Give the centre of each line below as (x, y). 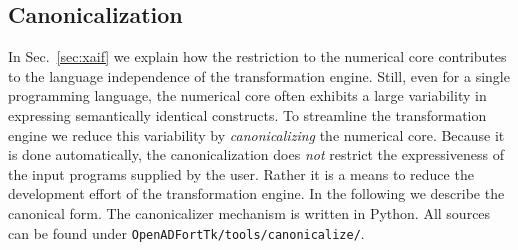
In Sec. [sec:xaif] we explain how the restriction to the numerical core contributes (257, 56)
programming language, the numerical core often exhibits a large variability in (247, 95)
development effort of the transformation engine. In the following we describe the (256, 193)
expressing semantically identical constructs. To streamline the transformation (247, 114)
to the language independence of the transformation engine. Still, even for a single (259, 75)
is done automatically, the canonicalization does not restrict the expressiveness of (256, 154)
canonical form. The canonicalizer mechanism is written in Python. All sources (249, 212)
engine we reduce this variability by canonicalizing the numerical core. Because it (256, 134)
